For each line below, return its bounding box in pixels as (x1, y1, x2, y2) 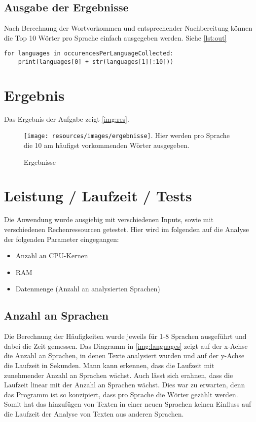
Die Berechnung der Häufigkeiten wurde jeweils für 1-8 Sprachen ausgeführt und (4, 331, 247, 341)
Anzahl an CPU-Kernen (15, 250, 88, 261)
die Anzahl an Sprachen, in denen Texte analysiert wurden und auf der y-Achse (4, 350, 245, 361)
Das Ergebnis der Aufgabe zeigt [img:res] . (4, 113, 129, 124)
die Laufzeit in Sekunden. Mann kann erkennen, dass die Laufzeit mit (4, 360, 215, 370)
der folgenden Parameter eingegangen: (4, 234, 119, 244)
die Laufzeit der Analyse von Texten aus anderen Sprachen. (4, 408, 184, 419)
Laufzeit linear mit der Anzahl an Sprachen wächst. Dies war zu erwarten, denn (4, 379, 245, 390)
